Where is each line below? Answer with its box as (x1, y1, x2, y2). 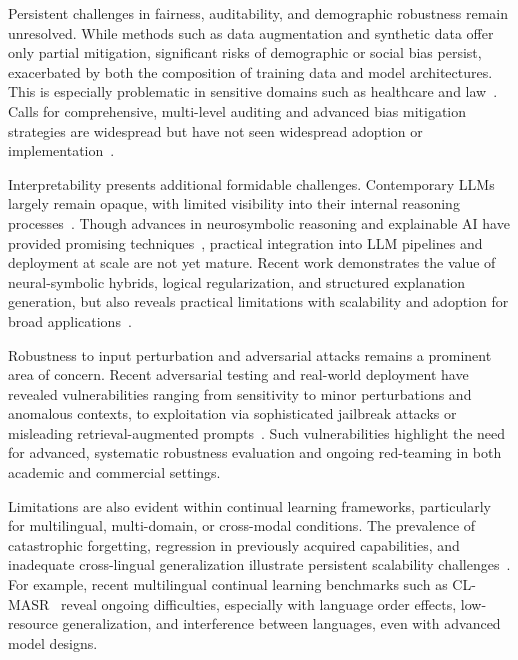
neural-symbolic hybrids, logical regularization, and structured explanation (8, 271, 466, 292)
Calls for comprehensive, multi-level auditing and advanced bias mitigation (8, 100, 467, 121)
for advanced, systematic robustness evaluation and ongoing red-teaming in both (8, 442, 502, 463)
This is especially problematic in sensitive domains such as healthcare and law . (8, 81, 498, 102)
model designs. (8, 632, 98, 653)
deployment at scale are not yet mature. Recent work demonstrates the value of (8, 252, 496, 273)
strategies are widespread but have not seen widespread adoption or (8, 120, 423, 141)
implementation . (8, 140, 115, 161)
